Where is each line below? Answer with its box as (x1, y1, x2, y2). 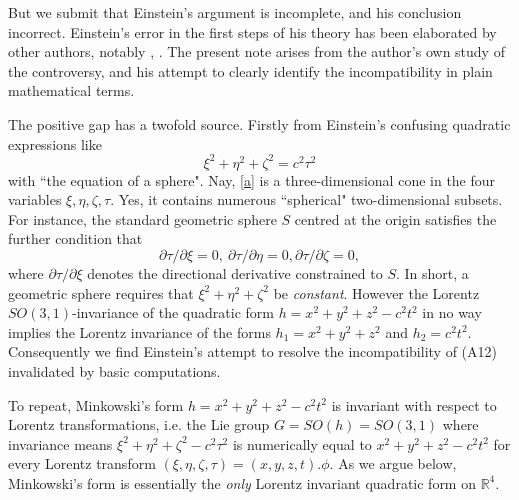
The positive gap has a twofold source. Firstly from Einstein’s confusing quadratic (8, 113, 511, 134)
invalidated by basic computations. (8, 361, 221, 381)
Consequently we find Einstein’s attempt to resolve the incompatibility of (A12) (8, 341, 497, 362)
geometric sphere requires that (8, 282, 194, 303)
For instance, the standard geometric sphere (8, 208, 277, 229)
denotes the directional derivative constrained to (87, 263, 383, 284)
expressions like (8, 133, 102, 154)
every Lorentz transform (8, 453, 156, 474)
